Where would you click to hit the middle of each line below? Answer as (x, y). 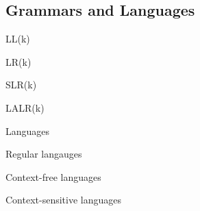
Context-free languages (53, 176)
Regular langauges (44, 154)
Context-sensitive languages (63, 200)
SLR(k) (21, 85)
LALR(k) (25, 107)
